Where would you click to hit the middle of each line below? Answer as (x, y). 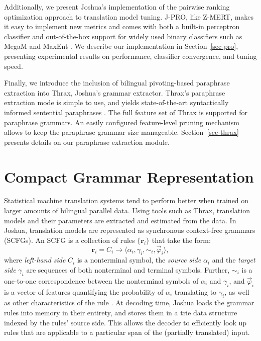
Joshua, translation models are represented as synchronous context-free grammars (130, 230)
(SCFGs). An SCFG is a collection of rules (70, 240)
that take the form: (181, 240)
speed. (14, 66)
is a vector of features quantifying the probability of (84, 291)
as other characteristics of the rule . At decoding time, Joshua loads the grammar (129, 303)
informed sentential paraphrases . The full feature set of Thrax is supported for (126, 112)
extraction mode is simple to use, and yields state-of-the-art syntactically (116, 102)
